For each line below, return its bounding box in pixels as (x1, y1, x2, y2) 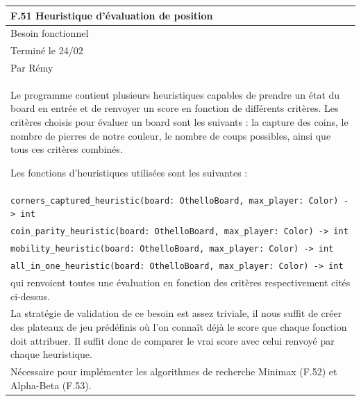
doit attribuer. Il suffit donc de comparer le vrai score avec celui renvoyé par (10, 333, 335, 347)
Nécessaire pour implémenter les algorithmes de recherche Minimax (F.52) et (10, 364, 337, 379)
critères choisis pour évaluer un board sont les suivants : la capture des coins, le (10, 115, 349, 129)
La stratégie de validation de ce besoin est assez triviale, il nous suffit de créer (10, 306, 342, 320)
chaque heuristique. (10, 347, 92, 361)
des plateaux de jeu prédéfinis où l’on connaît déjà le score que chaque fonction (10, 320, 347, 334)
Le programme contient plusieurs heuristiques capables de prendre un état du (10, 87, 340, 101)
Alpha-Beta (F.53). (10, 377, 92, 392)
